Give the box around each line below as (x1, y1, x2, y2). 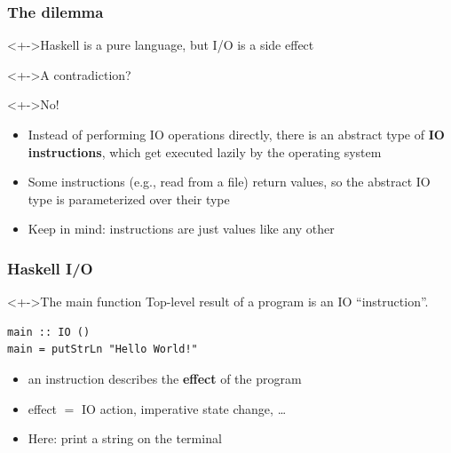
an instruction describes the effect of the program (28, 369, 302, 387)
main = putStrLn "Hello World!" (7, 343, 198, 356)
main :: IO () (7, 325, 91, 338)
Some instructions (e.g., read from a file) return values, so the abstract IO (28, 172, 431, 191)
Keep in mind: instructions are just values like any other (28, 219, 335, 238)
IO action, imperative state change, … (82, 399, 287, 417)
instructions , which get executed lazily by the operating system (28, 142, 382, 161)
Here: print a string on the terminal (28, 429, 222, 448)
